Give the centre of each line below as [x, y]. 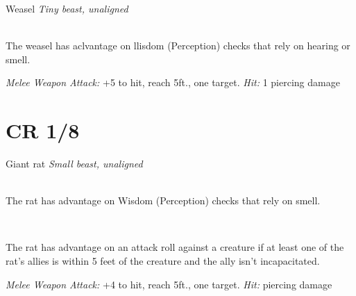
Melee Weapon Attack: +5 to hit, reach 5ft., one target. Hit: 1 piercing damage [173, 82]
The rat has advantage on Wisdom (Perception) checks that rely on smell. [163, 200]
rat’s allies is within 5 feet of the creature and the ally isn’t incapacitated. [163, 261]
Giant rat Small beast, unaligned [74, 164]
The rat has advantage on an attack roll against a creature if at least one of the [175, 247]
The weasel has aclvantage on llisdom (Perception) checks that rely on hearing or [178, 46]
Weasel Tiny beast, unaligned [67, 8]
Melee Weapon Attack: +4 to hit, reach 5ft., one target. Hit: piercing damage [169, 284]
